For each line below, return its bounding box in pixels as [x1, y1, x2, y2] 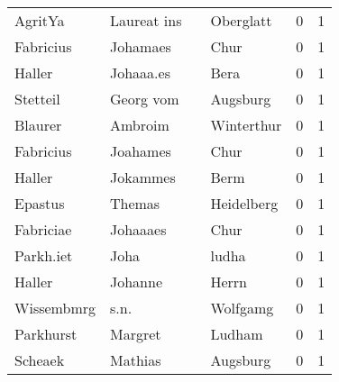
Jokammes [109, 167, 176, 187]
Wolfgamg [210, 297, 274, 318]
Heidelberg [210, 193, 279, 214]
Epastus [14, 193, 65, 214]
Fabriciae [14, 219, 72, 240]
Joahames [109, 141, 171, 161]
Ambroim [109, 114, 169, 135]
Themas [109, 193, 160, 214]
